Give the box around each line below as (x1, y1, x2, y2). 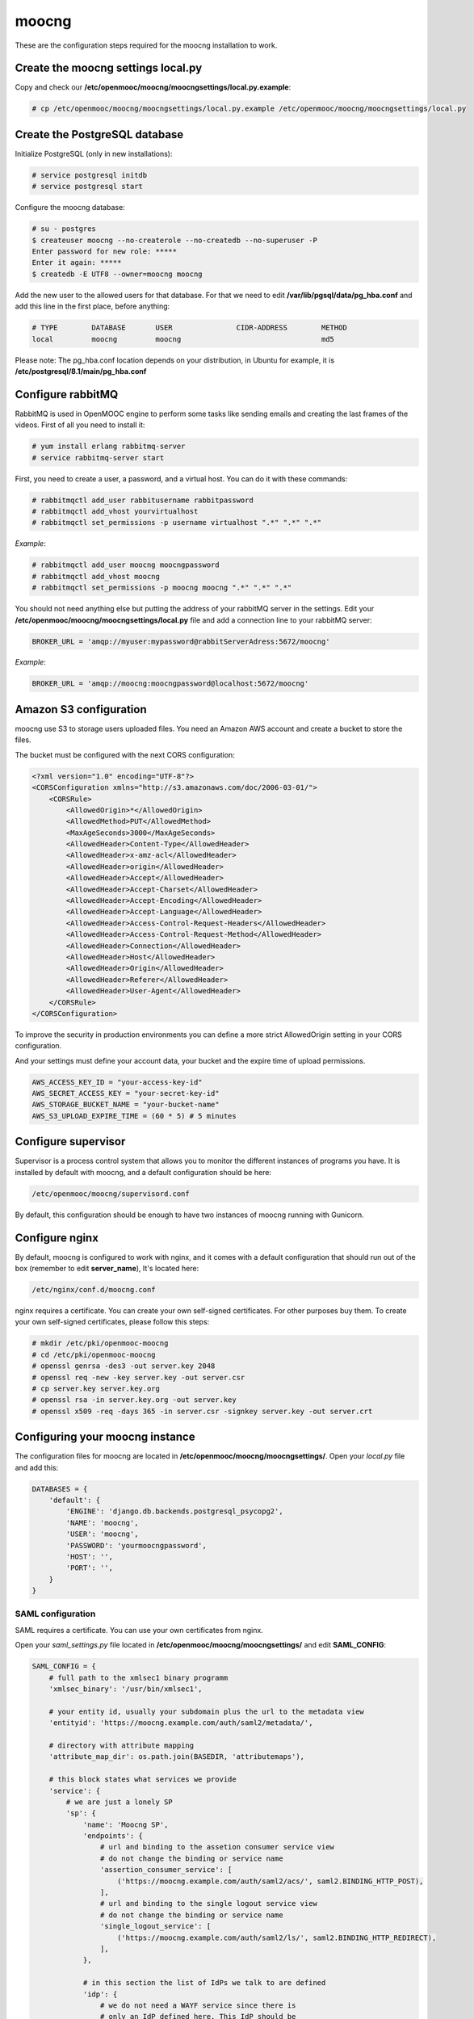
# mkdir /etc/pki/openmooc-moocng (31, 1339, 169, 1348)
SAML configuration (15, 1608, 96, 1619)
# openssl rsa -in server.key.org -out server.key (31, 1396, 237, 1404)
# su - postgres (31, 225, 97, 233)
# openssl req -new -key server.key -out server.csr (31, 1373, 245, 1382)
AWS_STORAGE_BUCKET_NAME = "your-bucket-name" (31, 1100, 220, 1110)
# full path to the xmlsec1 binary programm (48, 1673, 229, 1682)
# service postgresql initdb (31, 170, 148, 179)
